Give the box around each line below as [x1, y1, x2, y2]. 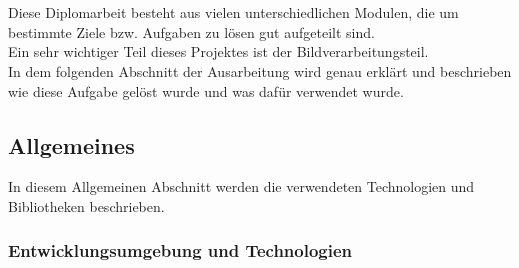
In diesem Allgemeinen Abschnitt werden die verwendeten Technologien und [8, 176, 475, 197]
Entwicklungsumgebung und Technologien [8, 238, 353, 263]
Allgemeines [8, 129, 135, 160]
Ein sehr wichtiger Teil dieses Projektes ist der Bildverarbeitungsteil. [8, 41, 429, 62]
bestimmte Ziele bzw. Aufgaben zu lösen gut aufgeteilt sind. [8, 21, 375, 42]
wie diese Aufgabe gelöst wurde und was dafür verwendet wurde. [8, 80, 404, 101]
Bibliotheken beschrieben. [8, 195, 165, 216]
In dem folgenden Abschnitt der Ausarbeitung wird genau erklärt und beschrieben [8, 60, 512, 81]
